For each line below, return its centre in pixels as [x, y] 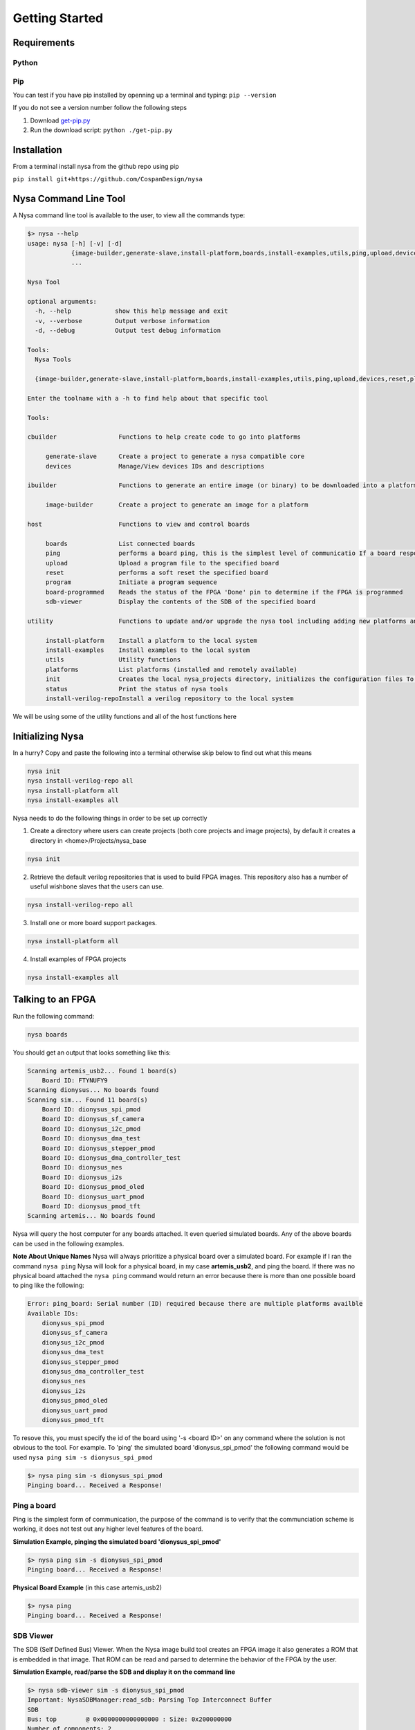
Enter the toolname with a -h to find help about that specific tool [148, 398]
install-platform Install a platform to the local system [151, 640]
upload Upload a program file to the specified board [162, 563]
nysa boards [48, 1034]
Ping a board [35, 1505]
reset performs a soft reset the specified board [157, 572]
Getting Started [58, 18]
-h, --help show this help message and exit [131, 311]
